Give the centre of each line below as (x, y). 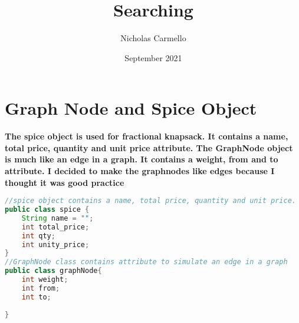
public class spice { (47, 210)
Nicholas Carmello (153, 38)
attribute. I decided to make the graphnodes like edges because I (140, 171)
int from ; (41, 288)
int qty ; (38, 236)
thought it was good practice (65, 182)
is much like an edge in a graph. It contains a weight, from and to (142, 159)
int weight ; (45, 280)
